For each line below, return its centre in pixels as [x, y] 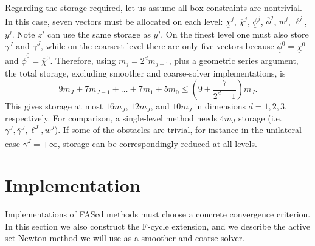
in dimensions [220, 106]
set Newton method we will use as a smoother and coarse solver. [125, 238]
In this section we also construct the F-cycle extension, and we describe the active [157, 226]
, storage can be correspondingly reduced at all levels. [157, 143]
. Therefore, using [83, 60]
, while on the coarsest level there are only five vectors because [157, 46]
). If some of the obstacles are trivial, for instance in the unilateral [178, 130]
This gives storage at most [54, 106]
